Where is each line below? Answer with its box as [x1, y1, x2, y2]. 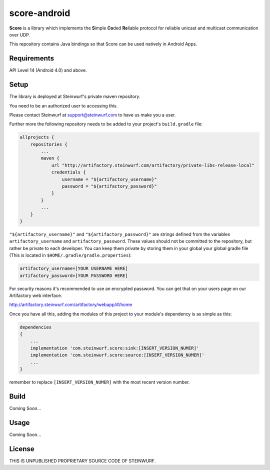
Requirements [9, 54, 54, 62]
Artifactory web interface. [9, 292, 62, 298]
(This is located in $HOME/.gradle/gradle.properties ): [9, 252, 132, 258]
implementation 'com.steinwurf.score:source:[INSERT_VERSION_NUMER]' [30, 352, 204, 358]
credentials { [51, 169, 86, 175]
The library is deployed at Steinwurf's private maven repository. [9, 93, 140, 99]
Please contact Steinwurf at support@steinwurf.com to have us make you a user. [9, 111, 176, 117]
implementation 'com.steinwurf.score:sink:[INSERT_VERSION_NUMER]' [30, 345, 199, 351]
